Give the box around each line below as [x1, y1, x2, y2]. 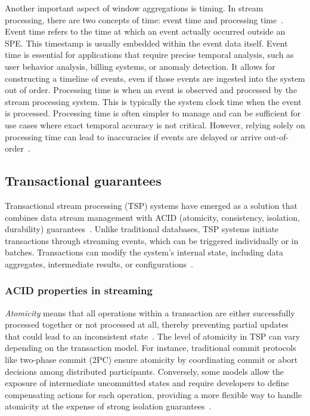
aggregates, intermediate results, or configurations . [5, 257, 193, 270]
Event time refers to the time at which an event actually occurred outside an [5, 25, 286, 38]
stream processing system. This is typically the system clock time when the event [5, 95, 302, 107]
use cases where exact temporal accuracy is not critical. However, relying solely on [5, 118, 305, 131]
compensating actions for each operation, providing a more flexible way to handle [5, 388, 302, 400]
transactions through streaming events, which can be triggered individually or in [5, 234, 299, 246]
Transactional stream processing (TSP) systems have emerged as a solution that [5, 199, 297, 211]
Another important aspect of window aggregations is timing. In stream [5, 2, 263, 14]
